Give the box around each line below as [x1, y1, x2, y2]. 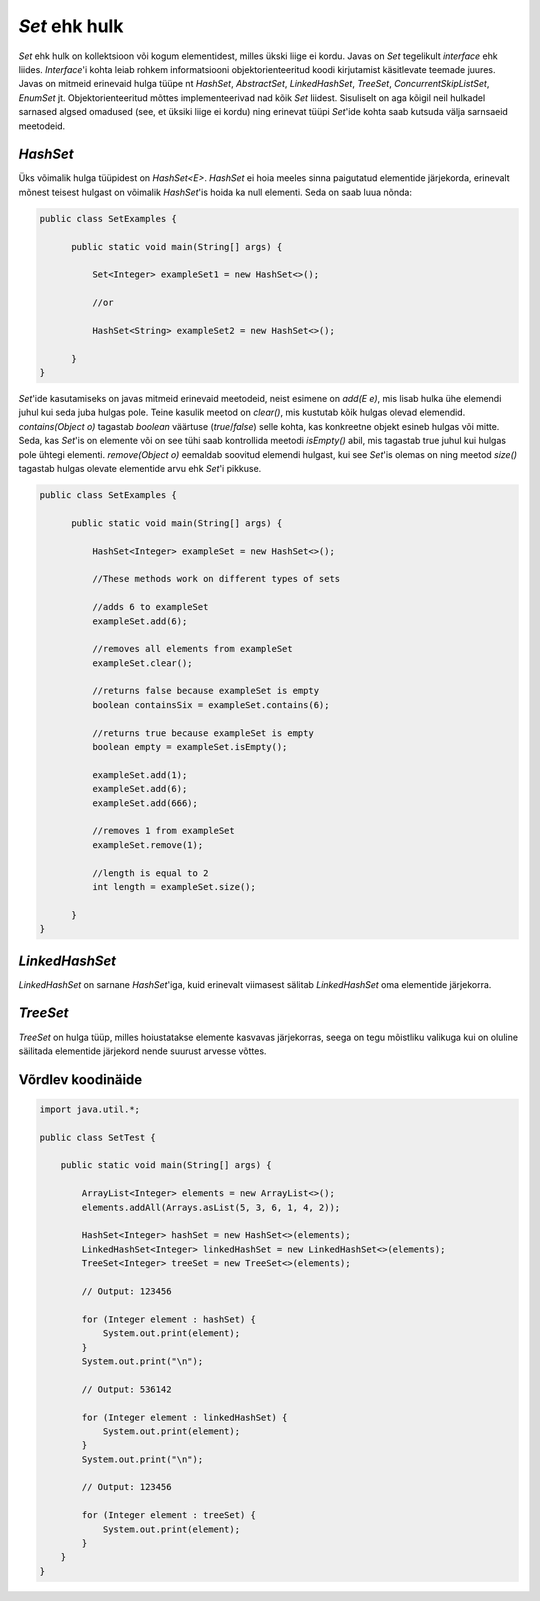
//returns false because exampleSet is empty [91, 685, 320, 697]
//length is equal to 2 [91, 867, 209, 879]
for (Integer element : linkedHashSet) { [81, 1411, 288, 1423]
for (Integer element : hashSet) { [81, 1313, 257, 1325]
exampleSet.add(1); [91, 769, 188, 780]
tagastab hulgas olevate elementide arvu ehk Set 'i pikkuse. [18, 463, 262, 475]
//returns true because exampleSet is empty [91, 727, 314, 739]
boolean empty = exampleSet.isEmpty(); [91, 741, 288, 753]
